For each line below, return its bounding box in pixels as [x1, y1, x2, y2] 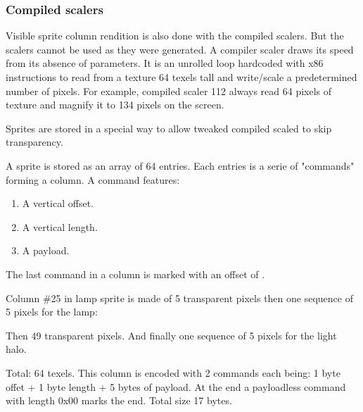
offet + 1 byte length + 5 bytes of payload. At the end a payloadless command [6, 379, 346, 394]
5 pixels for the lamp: [6, 304, 98, 319]
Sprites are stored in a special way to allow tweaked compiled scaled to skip [6, 120, 332, 135]
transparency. [6, 135, 63, 149]
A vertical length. [22, 219, 98, 234]
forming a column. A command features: [6, 172, 180, 187]
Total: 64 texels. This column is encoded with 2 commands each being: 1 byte [6, 365, 340, 380]
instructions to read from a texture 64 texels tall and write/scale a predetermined [6, 70, 357, 84]
